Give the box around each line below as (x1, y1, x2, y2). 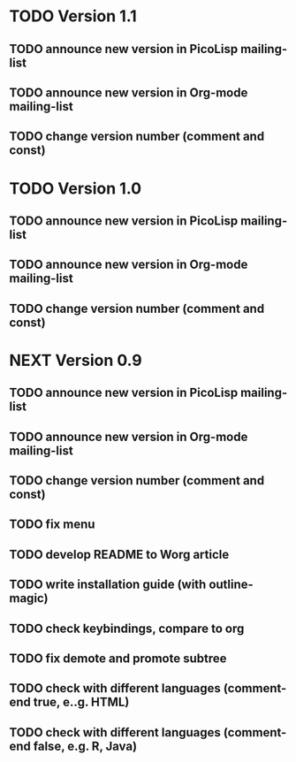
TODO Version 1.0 (9, 179, 142, 198)
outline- (209, 577, 254, 592)
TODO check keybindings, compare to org (9, 621, 245, 636)
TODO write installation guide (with (9, 577, 207, 592)
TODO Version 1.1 (9, 6, 137, 27)
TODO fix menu (9, 517, 95, 532)
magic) (9, 591, 49, 606)
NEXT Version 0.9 (9, 350, 143, 370)
